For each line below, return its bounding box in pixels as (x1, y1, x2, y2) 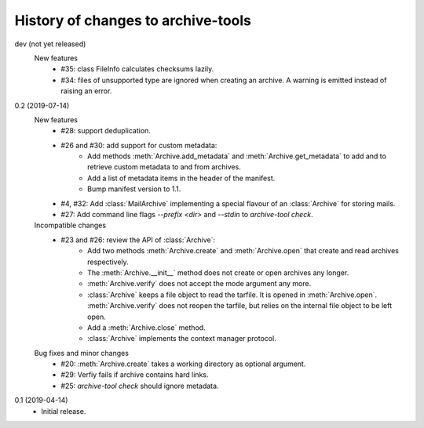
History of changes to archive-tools (14, 12, 251, 29)
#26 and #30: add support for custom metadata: (60, 140, 217, 150)
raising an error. (60, 86, 112, 96)
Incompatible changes (34, 220, 106, 230)
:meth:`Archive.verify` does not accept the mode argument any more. (87, 279, 312, 288)
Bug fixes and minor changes (34, 348, 130, 357)
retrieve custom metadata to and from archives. (87, 162, 241, 172)
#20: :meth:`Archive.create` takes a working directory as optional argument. (60, 359, 306, 368)
